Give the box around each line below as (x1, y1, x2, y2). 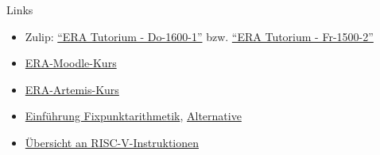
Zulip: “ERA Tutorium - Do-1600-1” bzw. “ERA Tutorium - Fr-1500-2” (25, 28, 374, 44)
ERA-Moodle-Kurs (25, 55, 117, 71)
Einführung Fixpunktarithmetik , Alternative (25, 108, 242, 124)
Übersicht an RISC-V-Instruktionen (25, 134, 200, 150)
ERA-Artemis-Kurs (25, 81, 119, 97)
